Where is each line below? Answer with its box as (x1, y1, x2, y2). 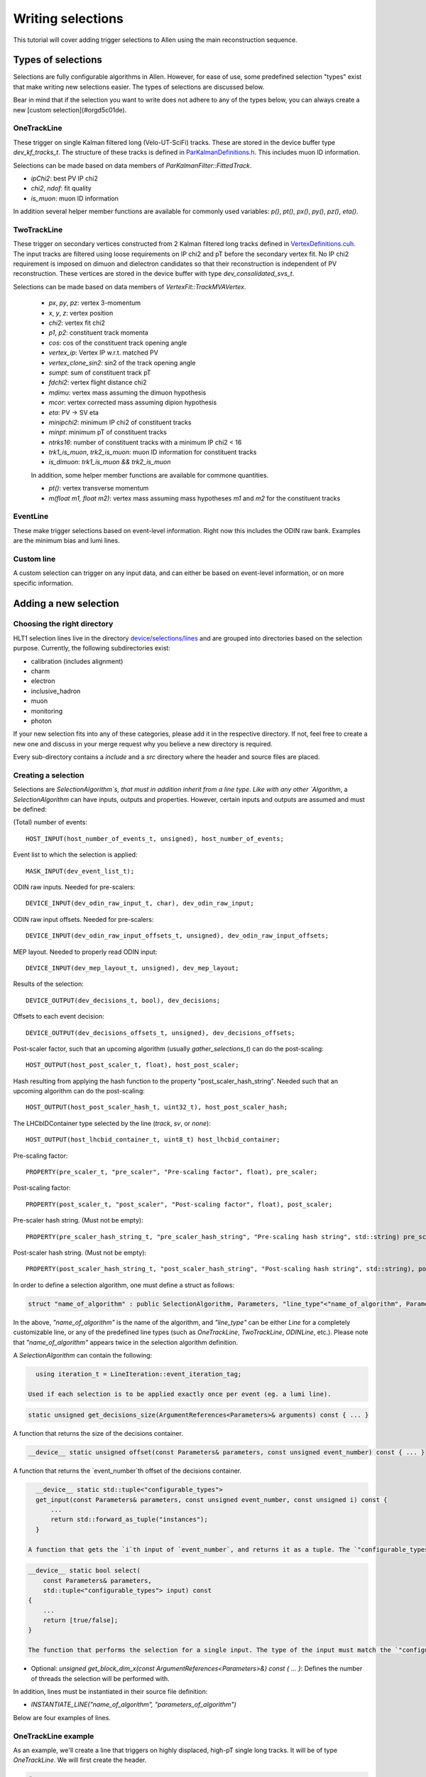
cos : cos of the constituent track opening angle (48, 338, 187, 347)
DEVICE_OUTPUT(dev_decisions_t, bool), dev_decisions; (26, 996, 221, 1004)
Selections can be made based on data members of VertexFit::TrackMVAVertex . (13, 282, 246, 291)
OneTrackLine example (13, 1731, 94, 1741)
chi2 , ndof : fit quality (31, 184, 92, 193)
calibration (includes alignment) (31, 657, 124, 665)
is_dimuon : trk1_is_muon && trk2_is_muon (48, 458, 171, 466)
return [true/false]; (43, 1616, 119, 1624)
